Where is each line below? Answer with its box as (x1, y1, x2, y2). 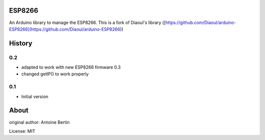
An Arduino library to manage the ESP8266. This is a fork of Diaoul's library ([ (9, 20, 166, 25)
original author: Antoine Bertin (9, 119, 70, 125)
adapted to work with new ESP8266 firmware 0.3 (21, 64, 121, 70)
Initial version (21, 93, 49, 99)
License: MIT (9, 128, 35, 134)
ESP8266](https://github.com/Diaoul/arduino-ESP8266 (9, 26, 120, 32)
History (9, 39, 33, 47)
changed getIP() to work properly (21, 71, 89, 77)
